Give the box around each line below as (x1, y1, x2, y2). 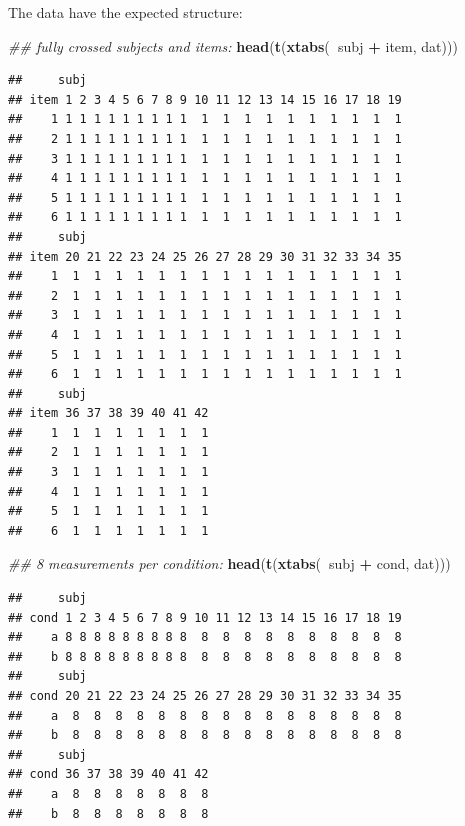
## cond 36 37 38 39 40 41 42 (8, 767, 209, 782)
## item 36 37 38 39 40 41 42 (8, 406, 209, 421)
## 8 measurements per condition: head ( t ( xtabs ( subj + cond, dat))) (8, 553, 451, 574)
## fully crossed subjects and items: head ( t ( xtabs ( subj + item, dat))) (8, 35, 458, 56)
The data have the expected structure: (8, 2, 243, 22)
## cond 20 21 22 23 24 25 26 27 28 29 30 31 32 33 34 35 (8, 689, 402, 703)
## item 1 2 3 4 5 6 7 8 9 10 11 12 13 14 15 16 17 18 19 (8, 92, 402, 107)
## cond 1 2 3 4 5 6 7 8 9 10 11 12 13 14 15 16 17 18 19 (8, 610, 402, 625)
